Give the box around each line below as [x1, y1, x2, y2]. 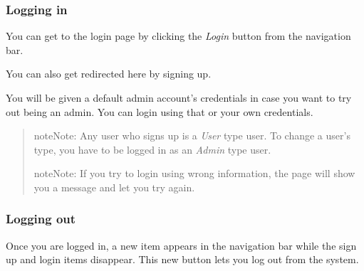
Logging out [6, 210, 76, 228]
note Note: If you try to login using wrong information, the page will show [33, 166, 355, 181]
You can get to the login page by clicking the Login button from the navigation [6, 28, 351, 43]
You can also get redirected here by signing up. [6, 66, 212, 81]
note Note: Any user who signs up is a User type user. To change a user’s [33, 128, 350, 143]
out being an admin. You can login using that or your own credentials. [6, 104, 313, 119]
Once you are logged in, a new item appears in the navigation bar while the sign [6, 238, 357, 253]
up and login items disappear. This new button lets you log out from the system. [6, 252, 359, 267]
